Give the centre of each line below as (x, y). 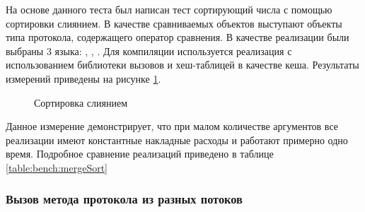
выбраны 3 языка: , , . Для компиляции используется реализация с (149, 51)
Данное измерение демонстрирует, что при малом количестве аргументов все (172, 126)
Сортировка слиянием (81, 102)
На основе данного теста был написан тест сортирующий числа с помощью (169, 9)
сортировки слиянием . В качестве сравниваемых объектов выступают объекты (174, 23)
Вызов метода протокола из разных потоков (124, 199)
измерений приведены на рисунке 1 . (83, 78)
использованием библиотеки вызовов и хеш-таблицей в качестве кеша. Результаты (182, 65)
